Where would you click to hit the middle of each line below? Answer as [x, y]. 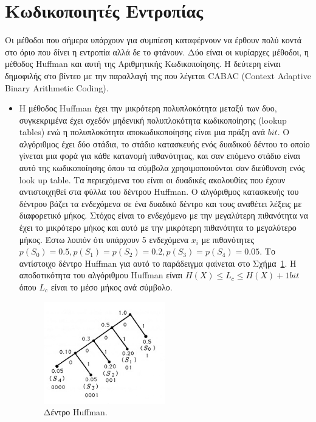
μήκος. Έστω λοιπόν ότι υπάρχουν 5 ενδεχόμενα [104, 239]
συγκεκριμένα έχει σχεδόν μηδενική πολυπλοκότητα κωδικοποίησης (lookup [153, 120]
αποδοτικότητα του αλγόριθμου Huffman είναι [101, 275]
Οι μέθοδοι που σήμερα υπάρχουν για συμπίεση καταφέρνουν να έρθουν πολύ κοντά [153, 40]
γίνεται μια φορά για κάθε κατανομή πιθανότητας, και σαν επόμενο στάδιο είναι [160, 156]
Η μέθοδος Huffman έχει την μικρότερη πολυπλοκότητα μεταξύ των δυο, [148, 108]
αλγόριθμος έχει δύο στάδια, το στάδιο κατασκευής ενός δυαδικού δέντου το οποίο [164, 143]
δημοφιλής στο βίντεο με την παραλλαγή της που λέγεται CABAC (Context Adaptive [158, 75]
